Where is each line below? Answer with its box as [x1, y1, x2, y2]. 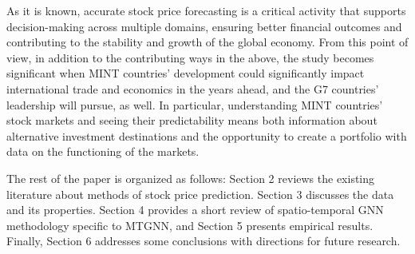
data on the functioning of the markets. [6, 143, 200, 160]
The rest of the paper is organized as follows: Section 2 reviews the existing [6, 169, 375, 186]
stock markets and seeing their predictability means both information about [6, 112, 377, 129]
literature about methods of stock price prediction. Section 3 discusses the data [6, 185, 394, 202]
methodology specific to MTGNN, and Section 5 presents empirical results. [6, 216, 373, 233]
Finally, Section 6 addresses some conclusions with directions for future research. [6, 232, 401, 249]
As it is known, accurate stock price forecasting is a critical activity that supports [6, 2, 406, 18]
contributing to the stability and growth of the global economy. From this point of [6, 34, 409, 50]
